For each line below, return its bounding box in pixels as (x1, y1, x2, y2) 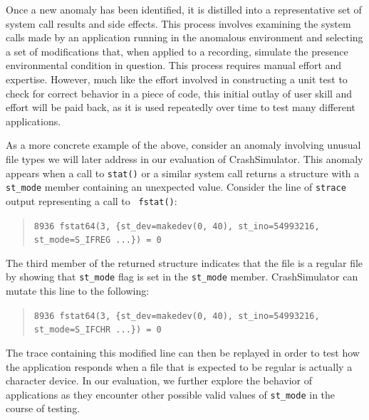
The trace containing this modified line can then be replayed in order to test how (6, 345, 360, 359)
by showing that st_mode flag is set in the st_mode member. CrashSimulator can (6, 269, 358, 284)
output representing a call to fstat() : (6, 193, 177, 208)
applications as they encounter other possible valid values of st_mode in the (6, 387, 336, 401)
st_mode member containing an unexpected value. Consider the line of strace (6, 179, 346, 194)
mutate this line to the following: (6, 283, 150, 298)
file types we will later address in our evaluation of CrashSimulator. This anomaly (6, 151, 363, 166)
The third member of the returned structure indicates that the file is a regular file (6, 255, 363, 270)
